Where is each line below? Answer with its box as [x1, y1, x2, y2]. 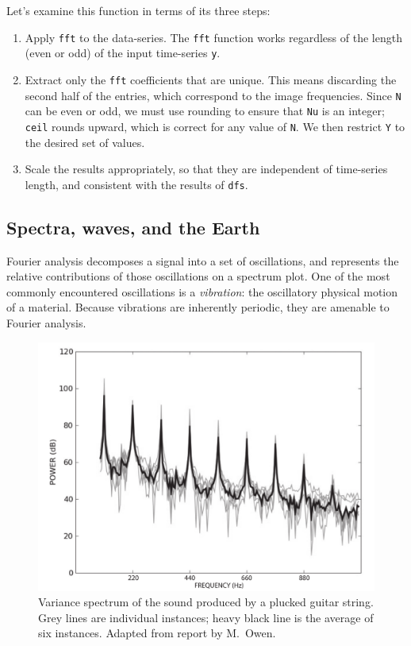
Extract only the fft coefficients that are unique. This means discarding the [25, 71, 397, 87]
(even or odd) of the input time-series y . [25, 44, 221, 61]
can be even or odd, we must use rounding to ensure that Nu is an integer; [25, 103, 385, 119]
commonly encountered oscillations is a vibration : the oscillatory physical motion [6, 283, 398, 300]
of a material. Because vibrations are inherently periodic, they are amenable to [6, 299, 390, 315]
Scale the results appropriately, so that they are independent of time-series [25, 161, 388, 177]
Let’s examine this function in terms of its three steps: [6, 2, 271, 18]
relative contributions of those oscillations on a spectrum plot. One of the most [6, 268, 390, 284]
